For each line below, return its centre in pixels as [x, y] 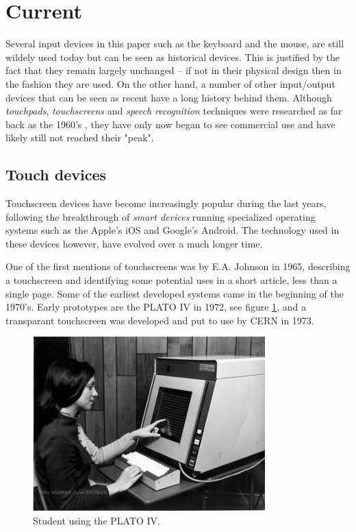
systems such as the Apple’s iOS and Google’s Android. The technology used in [173, 230]
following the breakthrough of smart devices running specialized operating [161, 216]
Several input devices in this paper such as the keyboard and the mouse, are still [175, 44]
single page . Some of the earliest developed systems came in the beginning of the [175, 293]
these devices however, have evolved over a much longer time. [134, 243]
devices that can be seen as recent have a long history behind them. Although [169, 97]
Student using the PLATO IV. [97, 520]
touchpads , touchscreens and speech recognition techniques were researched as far [174, 111]
